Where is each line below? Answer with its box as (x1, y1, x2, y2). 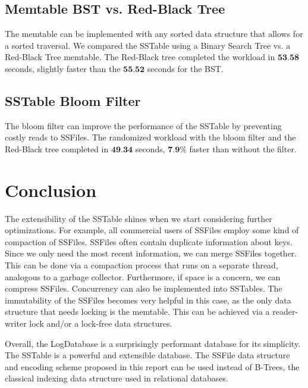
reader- (272, 305, 298, 318)
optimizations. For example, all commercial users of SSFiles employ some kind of (5, 224, 299, 236)
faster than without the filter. (189, 142, 297, 155)
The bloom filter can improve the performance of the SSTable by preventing (5, 119, 282, 132)
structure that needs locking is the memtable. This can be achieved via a (5, 305, 270, 318)
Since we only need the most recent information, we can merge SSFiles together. (5, 247, 297, 259)
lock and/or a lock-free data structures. (29, 317, 172, 330)
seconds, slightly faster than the (5, 62, 121, 74)
